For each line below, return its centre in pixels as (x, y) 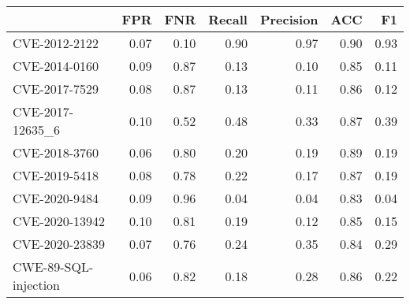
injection (37, 285)
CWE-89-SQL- (53, 267)
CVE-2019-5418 (56, 175)
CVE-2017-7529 (56, 89)
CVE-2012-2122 (56, 43)
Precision (289, 19)
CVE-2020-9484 (56, 198)
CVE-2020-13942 (59, 221)
